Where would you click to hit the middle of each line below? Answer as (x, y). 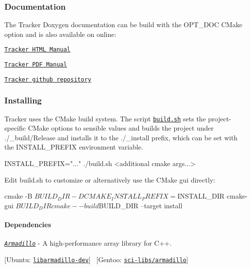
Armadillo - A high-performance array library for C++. (88, 243)
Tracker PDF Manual (36, 65)
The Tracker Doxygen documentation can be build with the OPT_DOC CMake (123, 25)
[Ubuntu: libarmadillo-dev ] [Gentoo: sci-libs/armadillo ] (96, 259)
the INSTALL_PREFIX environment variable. (74, 147)
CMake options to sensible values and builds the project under (121, 128)
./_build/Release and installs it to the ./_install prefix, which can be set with (121, 137)
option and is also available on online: (60, 34)
